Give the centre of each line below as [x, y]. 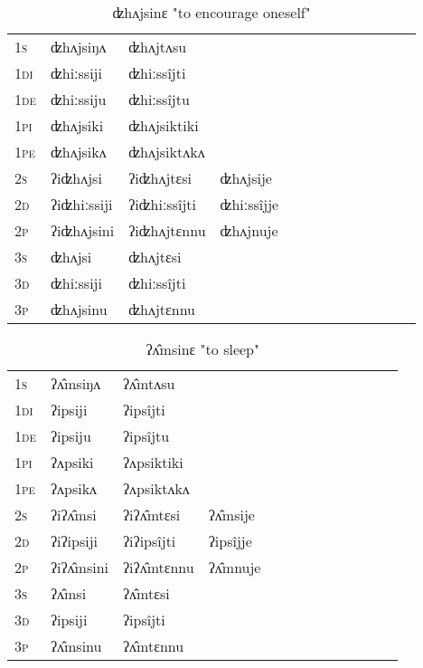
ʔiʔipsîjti [149, 541]
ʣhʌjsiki [77, 125]
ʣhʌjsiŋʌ [78, 47]
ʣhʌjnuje [249, 230]
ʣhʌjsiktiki [164, 125]
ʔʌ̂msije [231, 515]
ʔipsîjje [230, 541]
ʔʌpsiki [72, 462]
